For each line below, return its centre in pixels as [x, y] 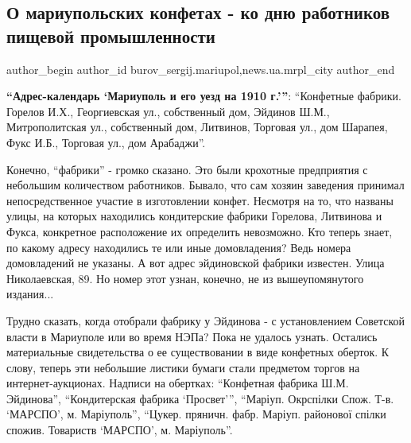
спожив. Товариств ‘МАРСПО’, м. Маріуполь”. [120, 430]
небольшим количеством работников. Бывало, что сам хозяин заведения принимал [205, 185]
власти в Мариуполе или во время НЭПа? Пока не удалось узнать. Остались [192, 336]
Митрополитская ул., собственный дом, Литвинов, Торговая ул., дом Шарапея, [197, 127]
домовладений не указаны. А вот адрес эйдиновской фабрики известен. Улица [196, 263]
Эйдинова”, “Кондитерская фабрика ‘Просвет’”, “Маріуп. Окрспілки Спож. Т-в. [200, 398]
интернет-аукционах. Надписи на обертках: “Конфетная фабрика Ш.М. [178, 383]
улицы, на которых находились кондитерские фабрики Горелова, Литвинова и [194, 216]
